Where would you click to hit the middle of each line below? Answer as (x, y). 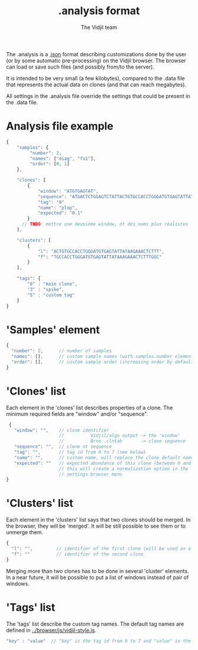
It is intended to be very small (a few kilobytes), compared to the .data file (95, 78)
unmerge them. (25, 532)
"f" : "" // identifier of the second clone (77, 554)
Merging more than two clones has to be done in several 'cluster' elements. (98, 571)
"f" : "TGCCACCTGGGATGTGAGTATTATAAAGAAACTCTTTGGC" (100, 257)
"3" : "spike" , (46, 289)
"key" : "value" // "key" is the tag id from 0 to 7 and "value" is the (99, 641)
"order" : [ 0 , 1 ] (49, 164)
